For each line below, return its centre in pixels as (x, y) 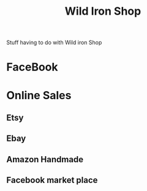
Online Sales (39, 95)
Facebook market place (52, 180)
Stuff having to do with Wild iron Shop (54, 43)
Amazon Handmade (45, 159)
